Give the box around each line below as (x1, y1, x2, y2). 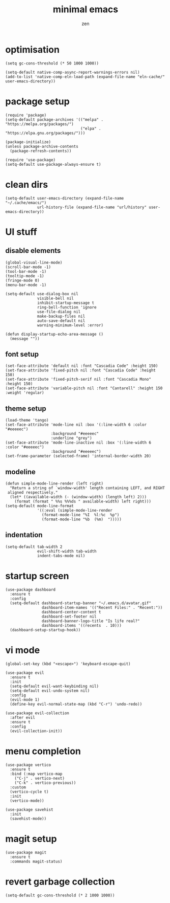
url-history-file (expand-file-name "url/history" (37, 205, 147, 210)
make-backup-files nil (37, 314, 86, 319)
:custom (10, 784, 26, 790)
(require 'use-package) (5, 157, 56, 162)
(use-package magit (5, 850, 47, 855)
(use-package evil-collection (5, 710, 70, 716)
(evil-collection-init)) (10, 728, 63, 734)
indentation (5, 531, 43, 539)
